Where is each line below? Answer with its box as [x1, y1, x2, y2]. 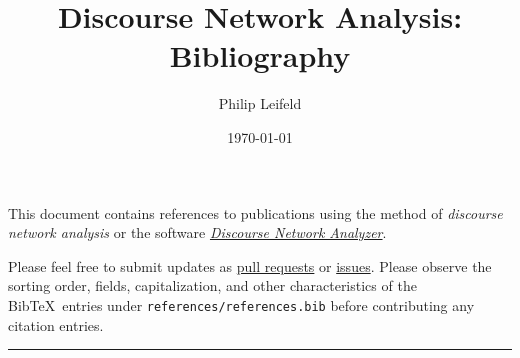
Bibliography [169, 35, 351, 76]
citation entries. [8, 314, 104, 335]
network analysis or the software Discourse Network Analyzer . [8, 222, 387, 243]
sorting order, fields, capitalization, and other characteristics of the [8, 275, 417, 296]
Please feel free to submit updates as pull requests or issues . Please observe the [8, 255, 492, 276]
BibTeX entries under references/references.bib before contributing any [8, 294, 475, 315]
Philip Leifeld [218, 93, 302, 114]
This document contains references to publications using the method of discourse [8, 202, 503, 223]
